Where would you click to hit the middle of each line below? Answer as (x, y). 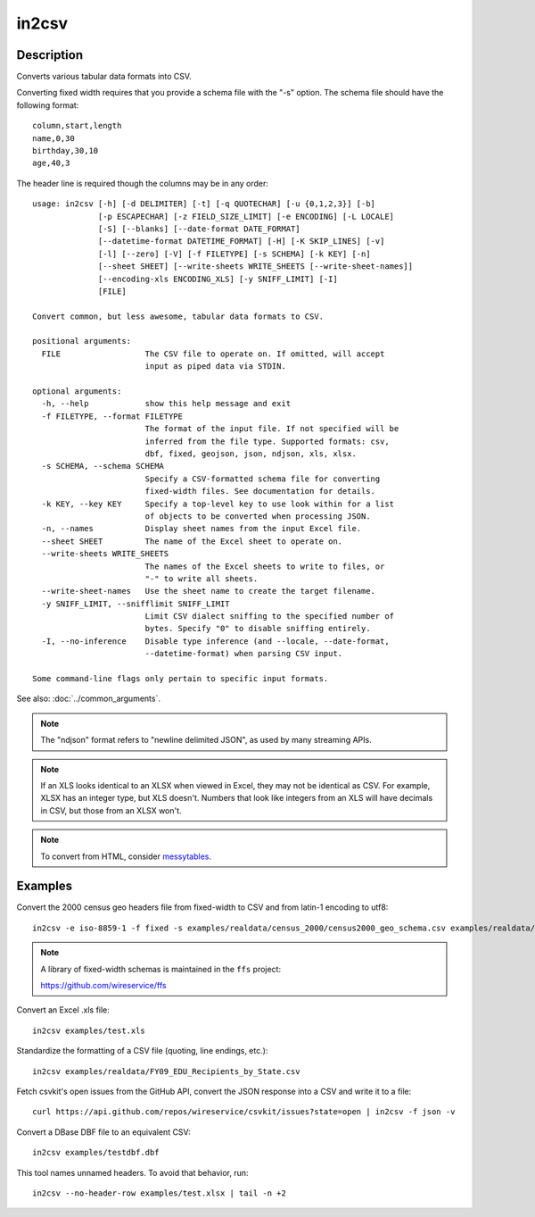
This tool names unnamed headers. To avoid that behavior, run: (132, 1172)
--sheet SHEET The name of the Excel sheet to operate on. (192, 541)
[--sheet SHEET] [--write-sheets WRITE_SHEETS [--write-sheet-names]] (256, 267)
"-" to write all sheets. (202, 579)
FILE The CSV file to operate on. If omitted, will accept (213, 354)
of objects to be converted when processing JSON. (258, 516)
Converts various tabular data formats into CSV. (104, 77)
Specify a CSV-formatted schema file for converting (263, 479)
